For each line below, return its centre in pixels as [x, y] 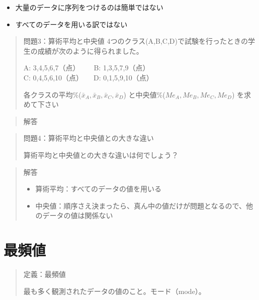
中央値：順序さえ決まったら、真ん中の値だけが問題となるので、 [141, 205]
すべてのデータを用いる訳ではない [71, 24]
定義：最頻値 [45, 274]
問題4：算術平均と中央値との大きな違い [89, 138]
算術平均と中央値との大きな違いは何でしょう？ [101, 155]
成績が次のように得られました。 [90, 51]
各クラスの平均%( [52, 94]
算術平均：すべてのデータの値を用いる [99, 189]
